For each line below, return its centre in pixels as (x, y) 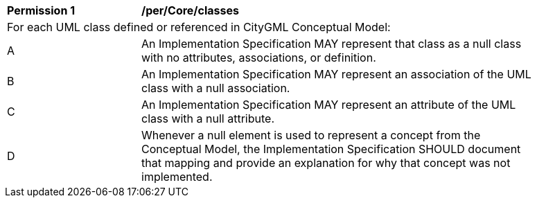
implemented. (177, 177)
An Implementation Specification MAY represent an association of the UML (336, 74)
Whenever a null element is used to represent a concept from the (311, 135)
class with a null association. (216, 88)
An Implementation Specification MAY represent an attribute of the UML (329, 105)
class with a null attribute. (208, 118)
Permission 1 (41, 10)
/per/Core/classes (191, 10)
